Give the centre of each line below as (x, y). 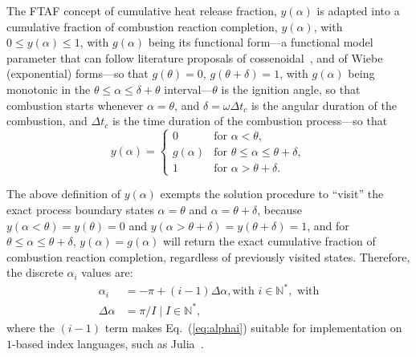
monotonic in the (49, 89)
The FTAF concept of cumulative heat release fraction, (142, 10)
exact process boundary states (80, 209)
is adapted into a (358, 10)
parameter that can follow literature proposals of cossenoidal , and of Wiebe (195, 57)
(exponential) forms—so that (77, 73)
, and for (328, 225)
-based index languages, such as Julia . (108, 343)
